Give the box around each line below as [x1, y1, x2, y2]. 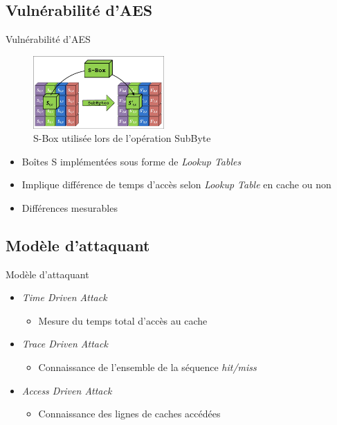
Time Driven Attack [21, 290, 107, 305]
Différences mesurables [21, 200, 118, 215]
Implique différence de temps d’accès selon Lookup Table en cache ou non [21, 177, 331, 192]
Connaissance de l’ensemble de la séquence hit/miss [38, 360, 257, 374]
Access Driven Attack [21, 383, 112, 397]
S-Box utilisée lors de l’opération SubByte [33, 131, 211, 145]
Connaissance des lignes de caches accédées [38, 406, 221, 421]
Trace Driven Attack [21, 336, 108, 351]
